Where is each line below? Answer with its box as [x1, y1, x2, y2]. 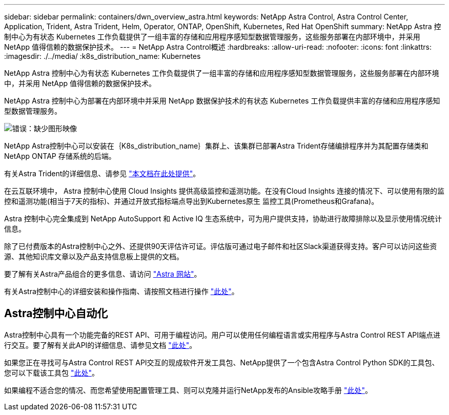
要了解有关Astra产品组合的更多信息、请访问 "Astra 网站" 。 [4, 269, 201, 278]
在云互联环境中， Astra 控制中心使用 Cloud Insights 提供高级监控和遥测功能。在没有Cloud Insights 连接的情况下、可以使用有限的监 [4, 186, 445, 195]
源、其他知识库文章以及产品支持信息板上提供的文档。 [4, 252, 183, 261]
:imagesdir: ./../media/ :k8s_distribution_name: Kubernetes [4, 52, 201, 60]
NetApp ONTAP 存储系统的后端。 [4, 152, 116, 160]
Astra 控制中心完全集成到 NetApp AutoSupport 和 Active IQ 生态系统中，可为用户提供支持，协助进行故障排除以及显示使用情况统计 [4, 214, 442, 223]
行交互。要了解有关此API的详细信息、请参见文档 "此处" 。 [4, 340, 197, 349]
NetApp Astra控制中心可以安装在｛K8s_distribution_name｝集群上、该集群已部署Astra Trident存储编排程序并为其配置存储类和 [4, 141, 428, 150]
